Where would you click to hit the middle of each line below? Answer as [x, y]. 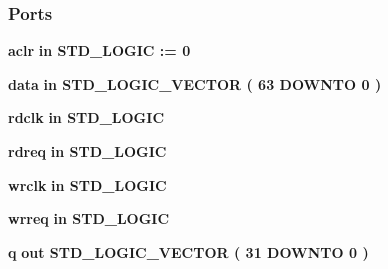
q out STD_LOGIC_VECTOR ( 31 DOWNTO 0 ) [188, 251]
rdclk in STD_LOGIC [86, 117]
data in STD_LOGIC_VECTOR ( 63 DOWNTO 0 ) [195, 83]
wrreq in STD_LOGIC [89, 218]
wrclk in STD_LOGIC [87, 184]
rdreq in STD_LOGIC [87, 151]
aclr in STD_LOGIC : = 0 [99, 50]
